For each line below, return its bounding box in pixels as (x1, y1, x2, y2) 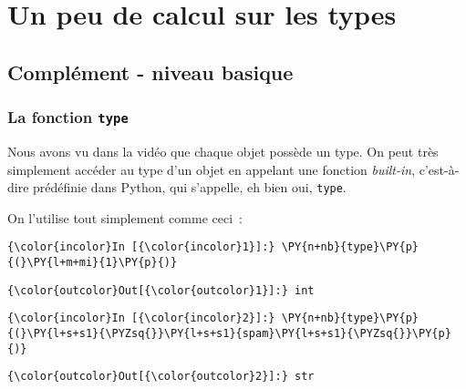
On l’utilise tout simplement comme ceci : (7, 208, 243, 227)
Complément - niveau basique (7, 57, 294, 86)
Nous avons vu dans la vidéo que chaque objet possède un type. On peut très (7, 141, 439, 160)
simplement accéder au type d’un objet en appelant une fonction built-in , (7, 159, 416, 179)
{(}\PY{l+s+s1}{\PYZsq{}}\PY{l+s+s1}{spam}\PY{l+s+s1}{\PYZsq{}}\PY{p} (7, 327, 451, 340)
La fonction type (7, 106, 129, 128)
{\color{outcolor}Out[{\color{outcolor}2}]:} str (7, 370, 315, 384)
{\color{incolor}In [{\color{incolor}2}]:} (7, 312, 275, 325)
